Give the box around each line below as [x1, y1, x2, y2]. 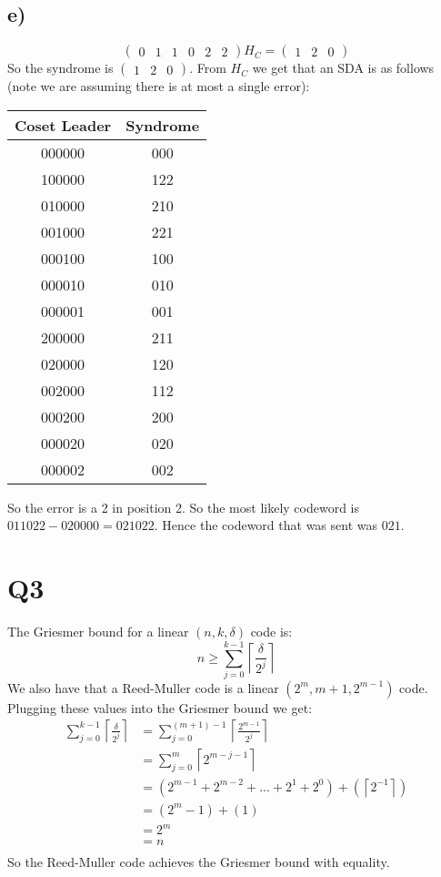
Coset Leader [15, 114, 112, 136]
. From [189, 58, 226, 77]
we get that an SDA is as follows [252, 58, 435, 77]
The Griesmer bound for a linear [7, 622, 189, 641]
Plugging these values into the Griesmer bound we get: [7, 698, 313, 717]
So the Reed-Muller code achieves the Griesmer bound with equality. [7, 852, 390, 872]
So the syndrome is [7, 58, 114, 77]
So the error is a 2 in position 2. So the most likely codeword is [7, 497, 360, 516]
